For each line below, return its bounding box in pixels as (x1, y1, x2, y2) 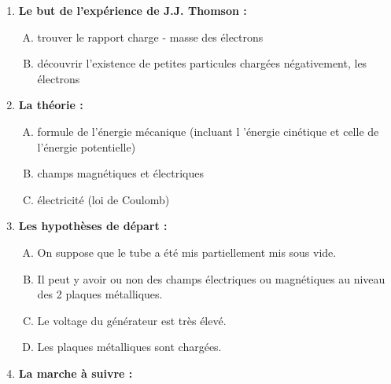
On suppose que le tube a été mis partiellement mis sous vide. (37, 243, 337, 260)
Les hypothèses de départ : (18, 218, 168, 234)
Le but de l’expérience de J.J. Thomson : (18, 2, 247, 18)
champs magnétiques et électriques (37, 165, 204, 181)
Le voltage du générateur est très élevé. (37, 312, 227, 328)
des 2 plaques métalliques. (37, 286, 163, 302)
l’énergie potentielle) (37, 138, 136, 155)
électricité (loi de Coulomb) (37, 191, 170, 207)
